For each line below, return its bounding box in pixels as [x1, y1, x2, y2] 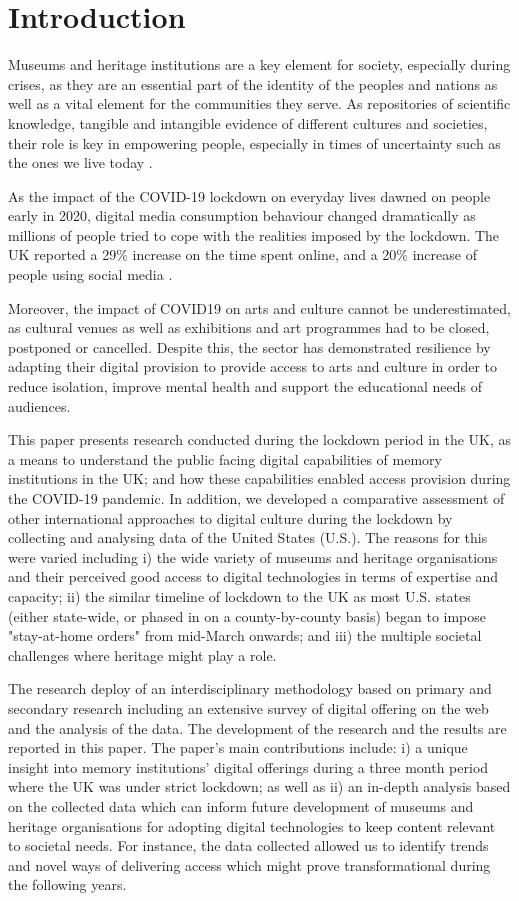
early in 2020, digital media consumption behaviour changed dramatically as [8, 205, 476, 226]
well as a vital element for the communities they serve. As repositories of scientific [8, 93, 511, 114]
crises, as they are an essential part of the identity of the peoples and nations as [8, 73, 498, 94]
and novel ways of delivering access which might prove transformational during [8, 854, 491, 875]
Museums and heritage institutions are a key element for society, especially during [8, 54, 511, 75]
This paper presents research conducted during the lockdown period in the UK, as [8, 429, 512, 450]
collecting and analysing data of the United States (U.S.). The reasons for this [8, 527, 488, 548]
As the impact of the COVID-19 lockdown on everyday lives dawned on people [8, 185, 491, 206]
